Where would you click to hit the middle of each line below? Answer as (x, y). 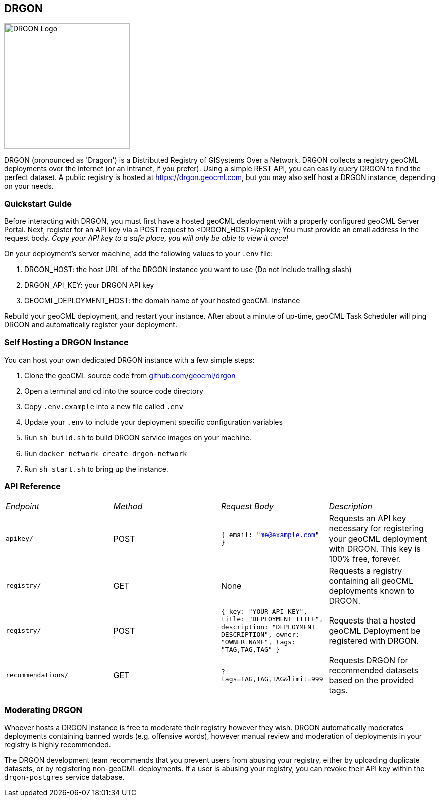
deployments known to (372, 591)
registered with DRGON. (374, 640)
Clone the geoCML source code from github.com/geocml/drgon (130, 375)
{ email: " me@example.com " (270, 535)
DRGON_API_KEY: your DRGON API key (89, 285)
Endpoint (22, 506)
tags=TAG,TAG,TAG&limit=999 (272, 679)
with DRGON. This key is (375, 548)
